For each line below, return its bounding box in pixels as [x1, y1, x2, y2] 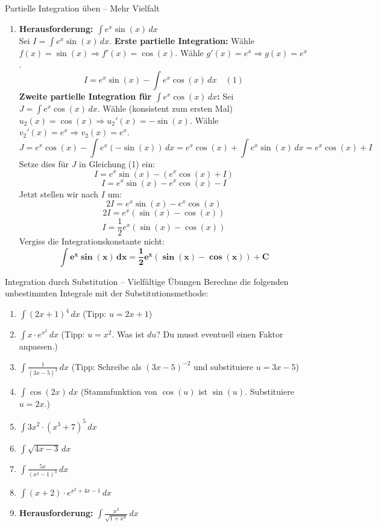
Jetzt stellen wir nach [19, 187, 99, 200]
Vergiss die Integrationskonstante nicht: [19, 235, 165, 248]
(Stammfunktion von [81, 385, 157, 398]
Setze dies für [19, 157, 69, 170]
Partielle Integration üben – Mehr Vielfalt [5, 2, 160, 14]
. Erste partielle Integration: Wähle [109, 34, 254, 46]
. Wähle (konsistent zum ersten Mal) [97, 101, 233, 114]
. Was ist [112, 328, 145, 340]
